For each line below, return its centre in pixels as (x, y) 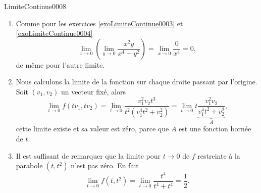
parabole (29, 165)
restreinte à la (219, 155)
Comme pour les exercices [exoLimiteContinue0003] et (99, 23)
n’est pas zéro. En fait (105, 165)
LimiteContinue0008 (35, 6)
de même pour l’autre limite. (60, 64)
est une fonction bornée (215, 129)
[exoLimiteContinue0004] (54, 33)
